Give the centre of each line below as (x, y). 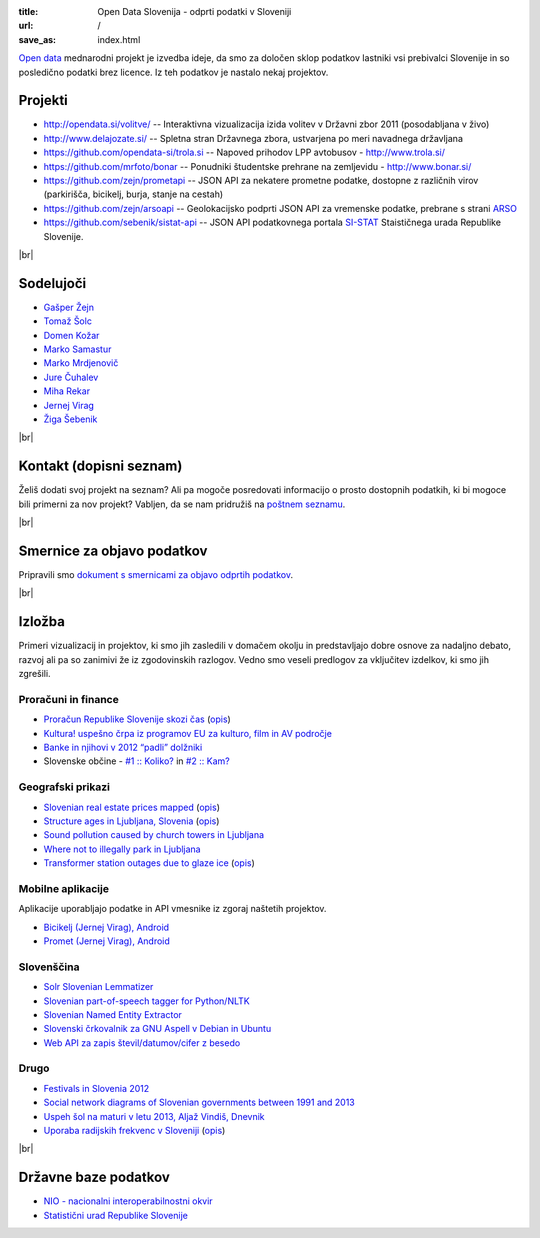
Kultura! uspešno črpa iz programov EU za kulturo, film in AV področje (187, 733)
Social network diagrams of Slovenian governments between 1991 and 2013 (199, 1102)
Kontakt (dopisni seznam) (100, 466)
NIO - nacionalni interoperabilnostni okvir (128, 1201)
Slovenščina (49, 967)
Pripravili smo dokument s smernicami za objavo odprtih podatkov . (156, 574)
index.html (119, 39)
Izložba (41, 621)
